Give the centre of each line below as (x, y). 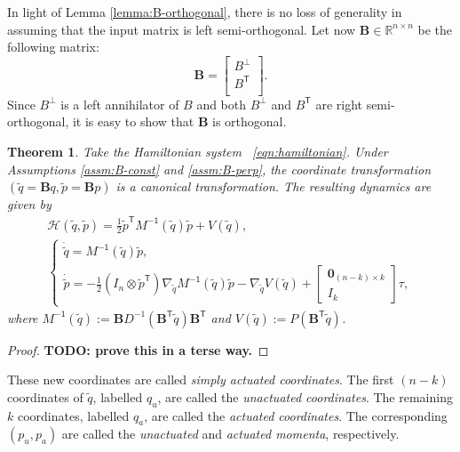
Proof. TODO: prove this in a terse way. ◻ (138, 349)
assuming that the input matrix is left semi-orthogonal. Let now (182, 29)
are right (339, 104)
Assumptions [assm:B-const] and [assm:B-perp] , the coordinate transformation (219, 169)
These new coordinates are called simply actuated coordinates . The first (201, 379)
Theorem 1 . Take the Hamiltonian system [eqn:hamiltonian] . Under (198, 152)
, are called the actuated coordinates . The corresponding (296, 415)
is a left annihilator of (120, 104)
